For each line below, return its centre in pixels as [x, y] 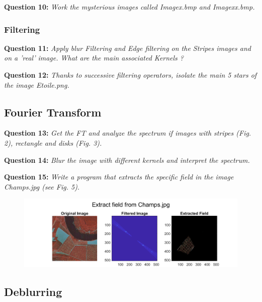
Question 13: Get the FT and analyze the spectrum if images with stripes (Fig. [128, 133]
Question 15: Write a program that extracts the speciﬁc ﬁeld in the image [119, 177]
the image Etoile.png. [37, 84]
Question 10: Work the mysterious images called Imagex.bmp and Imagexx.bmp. [129, 7]
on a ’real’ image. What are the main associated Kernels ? [94, 58]
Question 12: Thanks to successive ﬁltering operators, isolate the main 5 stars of [130, 75]
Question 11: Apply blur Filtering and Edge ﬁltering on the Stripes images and [127, 48]
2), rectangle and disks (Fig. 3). [53, 142]
